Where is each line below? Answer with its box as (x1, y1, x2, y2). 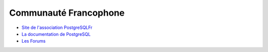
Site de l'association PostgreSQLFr (21, 25, 93, 30)
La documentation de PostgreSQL (21, 31, 91, 37)
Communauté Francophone (9, 7, 125, 18)
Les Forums (21, 38, 46, 44)
